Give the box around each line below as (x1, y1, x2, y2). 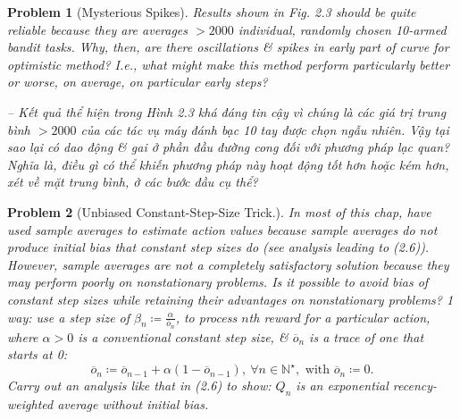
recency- (392, 376, 438, 395)
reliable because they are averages (7, 20, 188, 38)
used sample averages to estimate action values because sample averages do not (7, 220, 438, 239)
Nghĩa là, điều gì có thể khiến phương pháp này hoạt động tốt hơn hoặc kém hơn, (7, 155, 449, 173)
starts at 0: (7, 345, 68, 364)
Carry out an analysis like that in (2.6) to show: (7, 376, 272, 395)
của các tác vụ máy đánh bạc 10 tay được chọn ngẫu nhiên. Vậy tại (80, 120, 449, 138)
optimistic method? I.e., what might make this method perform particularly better (7, 54, 450, 73)
